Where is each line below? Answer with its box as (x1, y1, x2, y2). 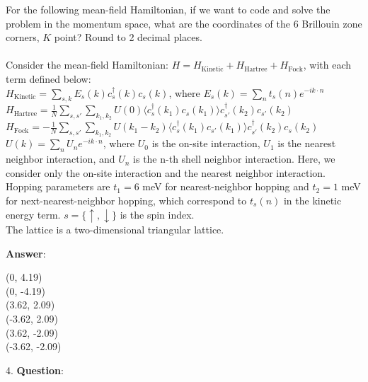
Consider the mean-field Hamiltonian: (6, 57, 168, 72)
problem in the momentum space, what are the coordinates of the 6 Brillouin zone (6, 16, 362, 30)
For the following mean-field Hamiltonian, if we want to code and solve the (6, 2, 330, 16)
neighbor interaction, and (6, 151, 115, 166)
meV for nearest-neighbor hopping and (142, 179, 309, 194)
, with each (303, 57, 352, 72)
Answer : (6, 245, 46, 260)
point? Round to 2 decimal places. (54, 30, 202, 45)
